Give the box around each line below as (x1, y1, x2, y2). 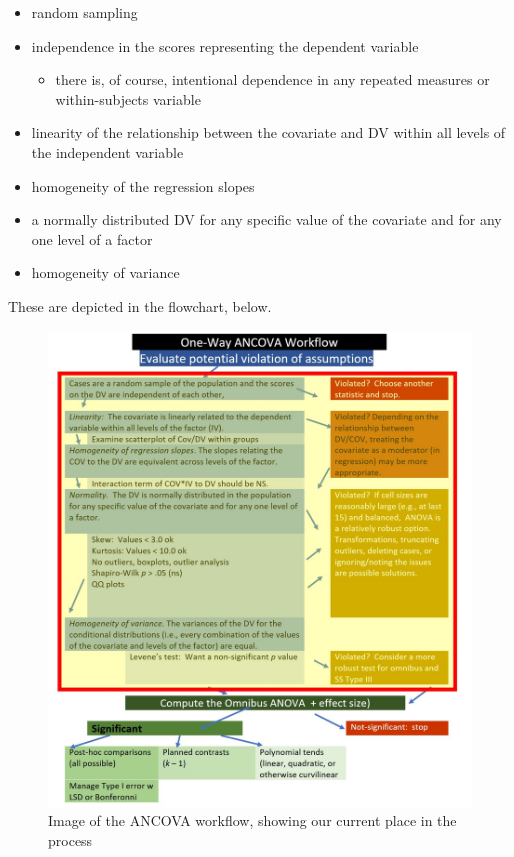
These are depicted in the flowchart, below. (8, 295, 272, 316)
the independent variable (31, 141, 184, 162)
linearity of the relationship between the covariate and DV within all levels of (31, 122, 506, 143)
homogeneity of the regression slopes (31, 175, 255, 196)
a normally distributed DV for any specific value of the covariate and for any (31, 209, 502, 230)
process (48, 829, 93, 850)
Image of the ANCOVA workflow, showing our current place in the (48, 810, 457, 831)
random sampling (31, 2, 138, 22)
